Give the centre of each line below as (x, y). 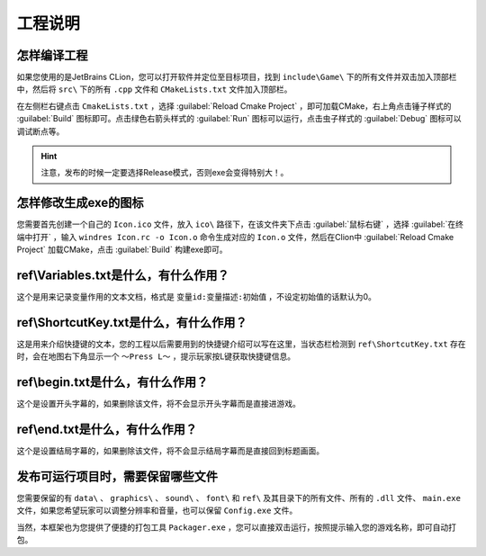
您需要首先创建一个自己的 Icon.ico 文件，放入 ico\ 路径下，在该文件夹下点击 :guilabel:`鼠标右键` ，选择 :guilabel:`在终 (240, 224)
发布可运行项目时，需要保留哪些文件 (117, 476)
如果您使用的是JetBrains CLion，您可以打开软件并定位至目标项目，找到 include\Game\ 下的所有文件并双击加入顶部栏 (237, 77)
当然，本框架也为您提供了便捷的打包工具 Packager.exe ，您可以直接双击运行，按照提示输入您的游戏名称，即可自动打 (237, 527)
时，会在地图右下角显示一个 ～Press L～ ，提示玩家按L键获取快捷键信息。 (156, 356)
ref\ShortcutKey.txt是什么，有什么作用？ (132, 323)
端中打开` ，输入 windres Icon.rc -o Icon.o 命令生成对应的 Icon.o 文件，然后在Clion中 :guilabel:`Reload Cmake (235, 237)
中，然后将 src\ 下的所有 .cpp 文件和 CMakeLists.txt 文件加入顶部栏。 (154, 89)
